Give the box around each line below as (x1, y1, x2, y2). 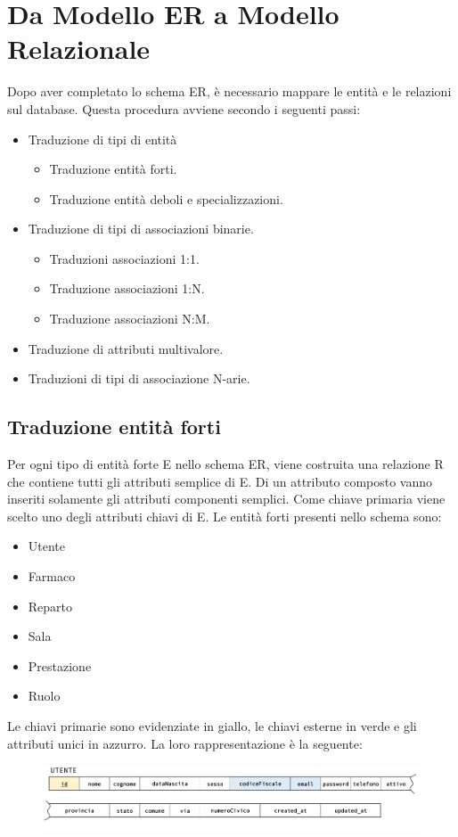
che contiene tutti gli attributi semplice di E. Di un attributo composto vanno (7, 472, 433, 490)
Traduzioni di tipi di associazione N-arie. (28, 369, 250, 388)
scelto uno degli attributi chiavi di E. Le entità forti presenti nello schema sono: (7, 506, 442, 525)
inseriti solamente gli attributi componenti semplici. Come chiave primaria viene (7, 489, 446, 508)
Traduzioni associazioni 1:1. (49, 249, 200, 267)
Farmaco (28, 567, 76, 586)
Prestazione (28, 656, 92, 675)
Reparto (28, 596, 73, 615)
